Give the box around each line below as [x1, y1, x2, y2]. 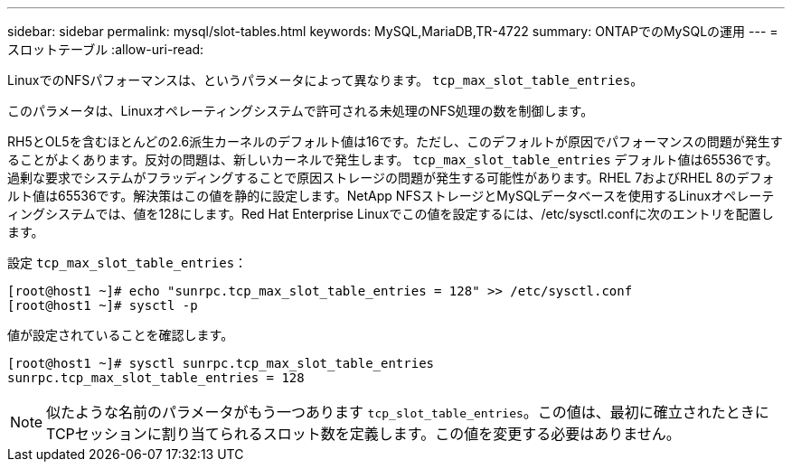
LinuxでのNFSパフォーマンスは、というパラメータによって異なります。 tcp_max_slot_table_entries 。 [7, 72, 644, 88]
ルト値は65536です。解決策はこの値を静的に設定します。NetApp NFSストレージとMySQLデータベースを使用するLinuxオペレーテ [7, 188, 775, 203]
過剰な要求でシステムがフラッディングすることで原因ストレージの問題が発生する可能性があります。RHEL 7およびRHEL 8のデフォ [7, 170, 775, 185]
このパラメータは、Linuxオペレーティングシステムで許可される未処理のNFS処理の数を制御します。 [7, 103, 594, 118]
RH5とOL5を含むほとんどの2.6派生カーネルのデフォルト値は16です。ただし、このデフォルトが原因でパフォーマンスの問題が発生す [7, 134, 783, 149]
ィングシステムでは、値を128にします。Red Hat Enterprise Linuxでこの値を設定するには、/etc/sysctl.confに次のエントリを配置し [7, 206, 774, 221]
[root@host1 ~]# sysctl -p [7, 298, 198, 313]
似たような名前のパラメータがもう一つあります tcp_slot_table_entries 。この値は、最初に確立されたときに [46, 403, 769, 421]
